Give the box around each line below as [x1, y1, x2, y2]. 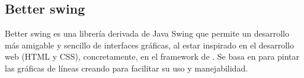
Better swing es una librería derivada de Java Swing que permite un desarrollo [5, 27, 290, 40]
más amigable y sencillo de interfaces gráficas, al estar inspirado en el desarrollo [5, 38, 295, 51]
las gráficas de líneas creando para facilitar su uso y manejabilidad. [5, 61, 248, 74]
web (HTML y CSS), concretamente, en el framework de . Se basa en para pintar [5, 50, 300, 63]
